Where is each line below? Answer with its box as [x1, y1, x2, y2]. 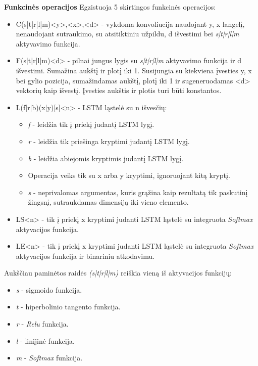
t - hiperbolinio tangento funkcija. [16, 301, 121, 312]
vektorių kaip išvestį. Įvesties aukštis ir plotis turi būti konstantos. [16, 85, 222, 96]
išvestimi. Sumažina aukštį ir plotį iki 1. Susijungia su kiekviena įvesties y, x [16, 65, 252, 75]
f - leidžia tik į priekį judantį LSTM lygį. [28, 119, 154, 129]
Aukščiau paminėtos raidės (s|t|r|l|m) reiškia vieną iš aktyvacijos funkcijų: [4, 267, 232, 278]
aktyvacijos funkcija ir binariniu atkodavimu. [16, 250, 155, 261]
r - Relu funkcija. [16, 318, 69, 329]
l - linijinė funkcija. [16, 335, 75, 346]
